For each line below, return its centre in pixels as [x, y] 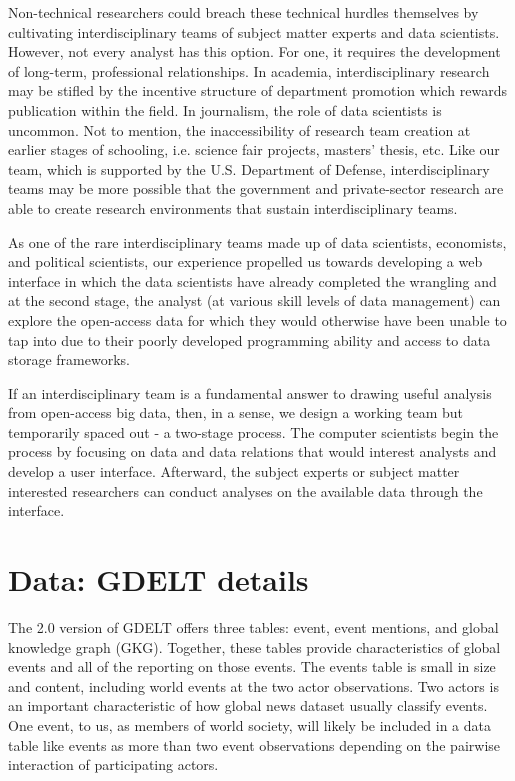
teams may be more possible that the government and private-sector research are [256, 188]
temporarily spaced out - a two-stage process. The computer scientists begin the [253, 431]
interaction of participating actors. [113, 764]
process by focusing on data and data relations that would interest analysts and [252, 451]
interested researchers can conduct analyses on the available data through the [245, 490]
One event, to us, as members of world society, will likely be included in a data [249, 724]
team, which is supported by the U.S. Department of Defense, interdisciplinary [249, 168]
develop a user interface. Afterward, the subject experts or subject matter [234, 471]
